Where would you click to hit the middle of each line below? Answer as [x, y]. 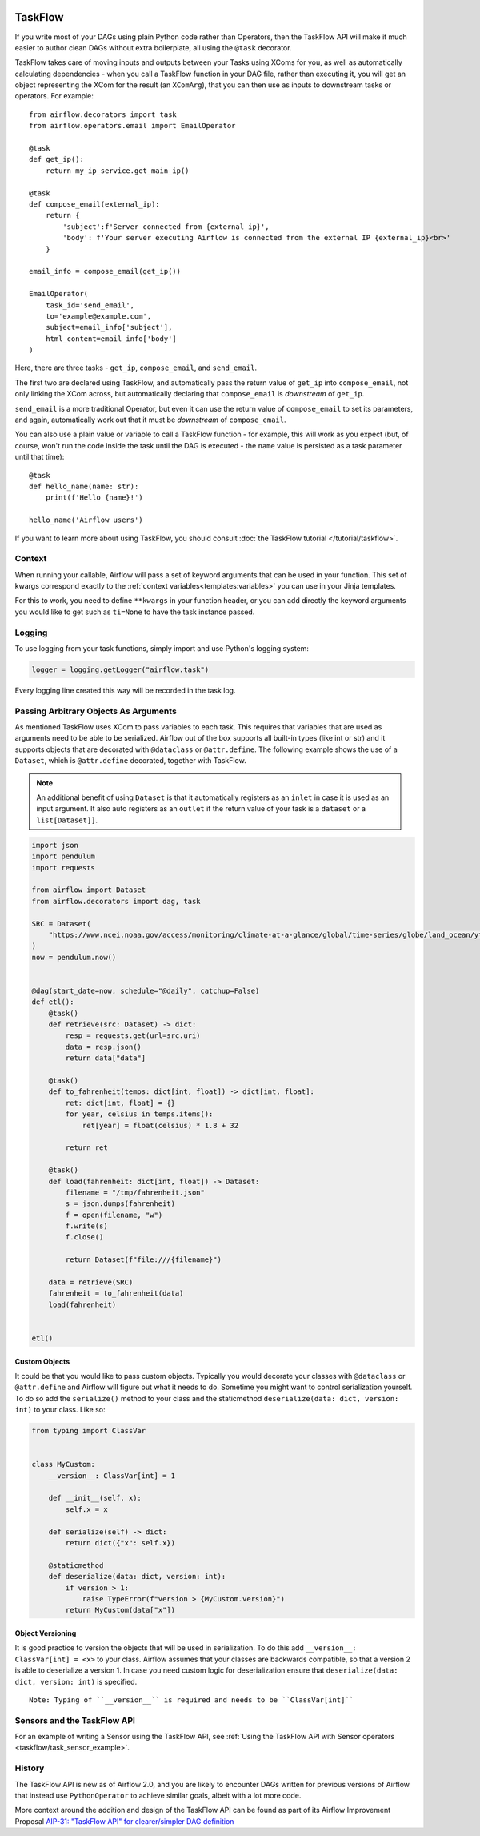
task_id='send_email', [90, 305]
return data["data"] [106, 1058]
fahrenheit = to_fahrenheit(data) [116, 1294]
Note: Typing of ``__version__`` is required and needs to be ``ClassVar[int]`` [192, 1700]
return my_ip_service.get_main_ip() [117, 171]
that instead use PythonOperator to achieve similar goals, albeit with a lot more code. [158, 1795]
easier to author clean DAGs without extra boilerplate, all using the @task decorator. [153, 47]
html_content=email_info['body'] [111, 339]
